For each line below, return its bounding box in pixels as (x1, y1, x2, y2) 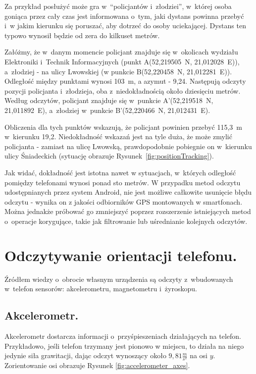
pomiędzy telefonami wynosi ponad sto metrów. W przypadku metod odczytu (4, 177, 241, 187)
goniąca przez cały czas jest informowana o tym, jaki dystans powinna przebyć (4, 10, 244, 21)
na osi (190, 350, 208, 361)
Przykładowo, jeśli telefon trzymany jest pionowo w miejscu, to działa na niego (4, 340, 244, 351)
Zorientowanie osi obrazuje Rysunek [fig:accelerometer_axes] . (4, 360, 190, 371)
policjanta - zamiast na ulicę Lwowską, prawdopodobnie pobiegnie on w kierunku (4, 141, 252, 151)
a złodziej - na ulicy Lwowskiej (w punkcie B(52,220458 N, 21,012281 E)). (4, 66, 232, 76)
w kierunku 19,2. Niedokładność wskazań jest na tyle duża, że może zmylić (4, 131, 232, 142)
